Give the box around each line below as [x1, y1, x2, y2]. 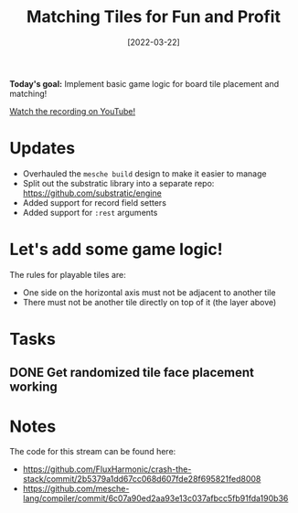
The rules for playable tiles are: [9, 269, 126, 280]
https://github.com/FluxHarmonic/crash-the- [22, 464, 192, 475]
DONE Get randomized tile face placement [9, 365, 254, 380]
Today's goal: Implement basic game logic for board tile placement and [9, 78, 280, 89]
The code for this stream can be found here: [9, 446, 176, 457]
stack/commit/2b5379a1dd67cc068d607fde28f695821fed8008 [22, 474, 261, 485]
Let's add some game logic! [9, 240, 224, 260]
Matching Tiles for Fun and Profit [26, 6, 282, 27]
